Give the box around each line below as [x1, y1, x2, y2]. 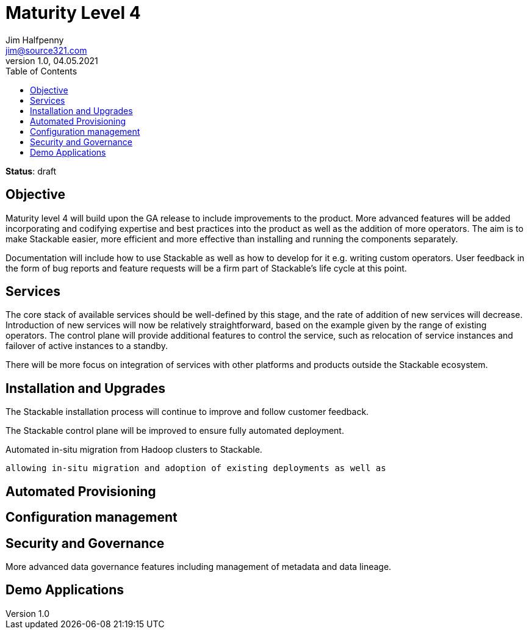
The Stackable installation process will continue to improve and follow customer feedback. [5, 406, 369, 417]
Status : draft [5, 165, 57, 176]
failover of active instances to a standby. [5, 340, 168, 351]
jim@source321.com [5, 45, 87, 56]
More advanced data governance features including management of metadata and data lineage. [5, 561, 392, 572]
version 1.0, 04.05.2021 [5, 55, 98, 66]
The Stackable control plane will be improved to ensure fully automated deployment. [5, 425, 344, 436]
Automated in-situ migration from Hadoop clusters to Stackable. [5, 444, 262, 455]
